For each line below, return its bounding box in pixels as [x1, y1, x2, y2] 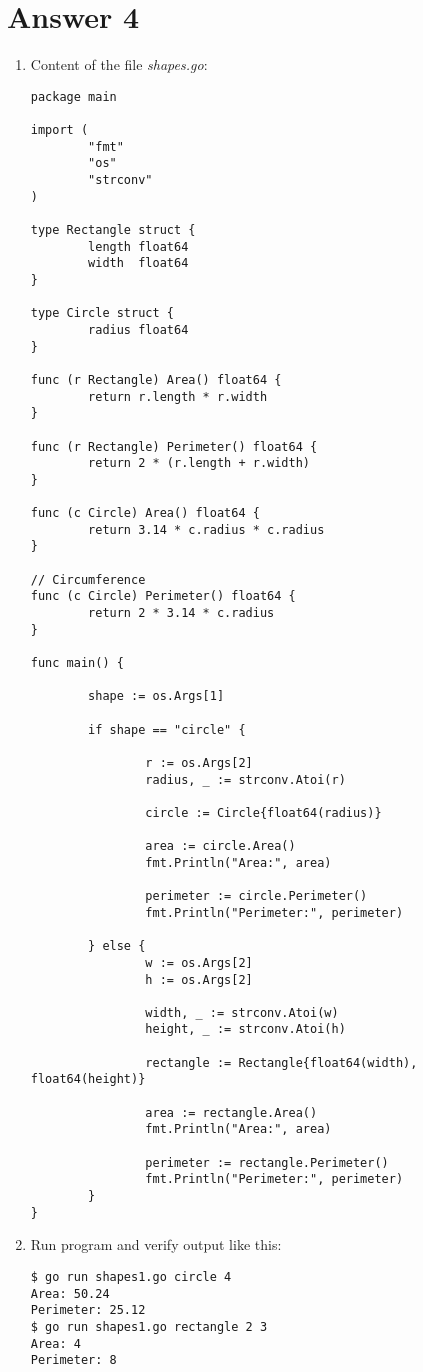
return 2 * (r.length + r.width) [88, 456, 310, 471]
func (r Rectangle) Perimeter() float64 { [30, 439, 318, 454]
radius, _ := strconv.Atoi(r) [145, 772, 346, 787]
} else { [88, 939, 146, 954]
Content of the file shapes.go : [30, 54, 208, 75]
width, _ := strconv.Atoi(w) [145, 1005, 339, 1020]
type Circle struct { [30, 306, 174, 321]
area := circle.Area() [145, 839, 296, 854]
